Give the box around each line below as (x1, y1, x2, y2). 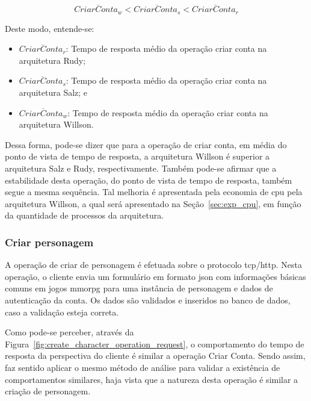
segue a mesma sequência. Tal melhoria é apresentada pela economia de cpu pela (5, 185, 303, 198)
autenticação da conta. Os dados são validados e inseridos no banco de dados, (5, 293, 291, 306)
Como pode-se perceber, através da (5, 326, 134, 338)
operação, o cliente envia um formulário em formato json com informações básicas (5, 270, 306, 282)
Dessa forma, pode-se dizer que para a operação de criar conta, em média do (5, 138, 287, 151)
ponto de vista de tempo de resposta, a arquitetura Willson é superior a (5, 150, 270, 163)
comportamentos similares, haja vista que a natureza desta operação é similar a (5, 373, 298, 385)
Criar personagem (5, 234, 94, 249)
